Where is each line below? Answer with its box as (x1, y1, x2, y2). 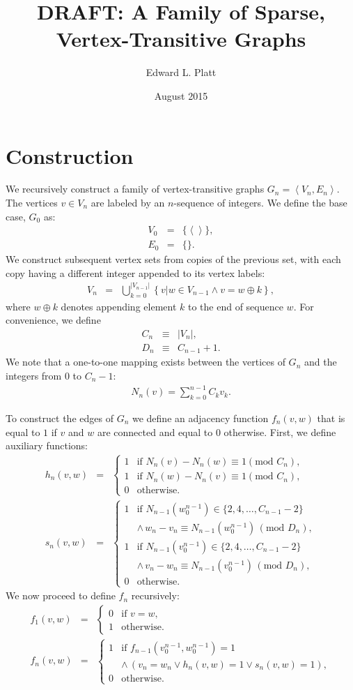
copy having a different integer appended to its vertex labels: (6, 265, 265, 280)
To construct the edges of (6, 410, 113, 425)
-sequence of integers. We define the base (173, 195, 347, 210)
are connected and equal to (97, 424, 213, 439)
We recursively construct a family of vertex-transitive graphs (6, 181, 265, 196)
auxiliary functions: (6, 438, 88, 453)
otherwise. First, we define (223, 424, 336, 439)
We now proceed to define (6, 588, 116, 603)
